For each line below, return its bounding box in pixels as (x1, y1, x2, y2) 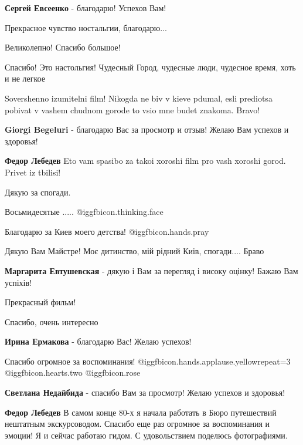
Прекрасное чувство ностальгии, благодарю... (5, 21, 167, 33)
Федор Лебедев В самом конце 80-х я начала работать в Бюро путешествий (5, 406, 277, 418)
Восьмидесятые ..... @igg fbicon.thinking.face (5, 205, 164, 218)
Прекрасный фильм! (5, 296, 76, 308)
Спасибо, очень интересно (5, 315, 98, 328)
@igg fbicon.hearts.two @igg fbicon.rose (5, 366, 141, 379)
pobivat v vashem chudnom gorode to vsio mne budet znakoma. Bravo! (5, 103, 260, 116)
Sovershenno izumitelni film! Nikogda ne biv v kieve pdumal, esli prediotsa (5, 92, 273, 104)
